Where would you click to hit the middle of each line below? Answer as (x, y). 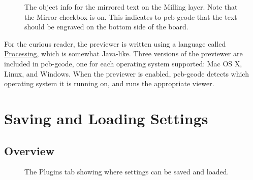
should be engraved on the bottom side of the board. (106, 27)
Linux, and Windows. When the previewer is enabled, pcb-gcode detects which (126, 73)
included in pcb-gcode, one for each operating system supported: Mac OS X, (123, 63)
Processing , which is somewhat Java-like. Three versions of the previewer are (123, 53)
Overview (29, 150)
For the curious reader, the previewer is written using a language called (115, 43)
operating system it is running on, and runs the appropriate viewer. (109, 83)
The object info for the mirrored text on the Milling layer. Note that (131, 7)
